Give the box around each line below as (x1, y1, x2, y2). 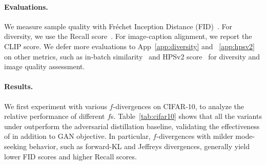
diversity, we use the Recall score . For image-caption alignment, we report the (4, 31, 252, 42)
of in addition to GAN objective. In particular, (4, 131, 151, 141)
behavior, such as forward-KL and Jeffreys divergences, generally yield (29, 140, 250, 151)
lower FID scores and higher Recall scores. (4, 151, 137, 161)
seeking (4, 140, 27, 151)
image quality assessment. (4, 61, 85, 72)
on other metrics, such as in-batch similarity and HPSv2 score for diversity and (4, 51, 260, 61)
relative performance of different (4, 111, 105, 121)
